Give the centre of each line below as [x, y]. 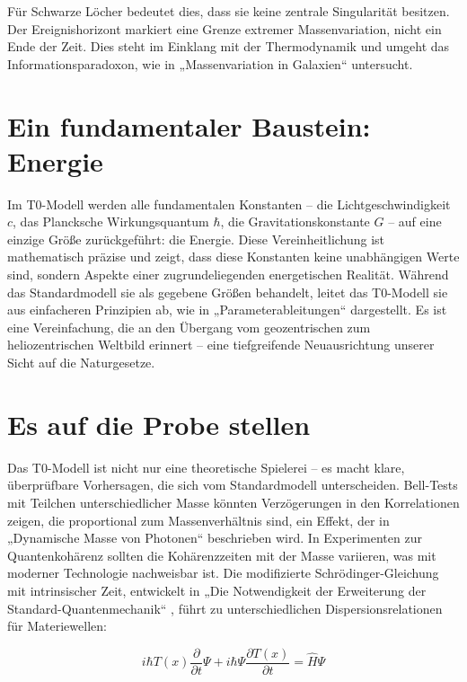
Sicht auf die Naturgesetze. [81, 363]
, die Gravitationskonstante [295, 221]
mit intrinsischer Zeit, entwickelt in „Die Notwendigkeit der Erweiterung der [217, 590]
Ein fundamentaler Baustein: [189, 125]
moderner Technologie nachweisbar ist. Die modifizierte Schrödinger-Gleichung [223, 573]
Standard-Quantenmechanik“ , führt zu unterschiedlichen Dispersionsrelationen [225, 608]
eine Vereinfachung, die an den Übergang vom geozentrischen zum [189, 327]
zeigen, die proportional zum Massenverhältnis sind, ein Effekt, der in [198, 520]
